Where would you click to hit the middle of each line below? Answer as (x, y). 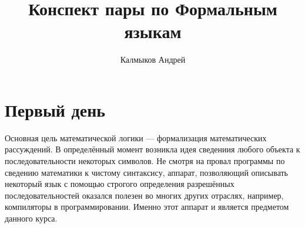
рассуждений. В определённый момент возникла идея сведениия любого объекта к (152, 149)
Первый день (55, 109)
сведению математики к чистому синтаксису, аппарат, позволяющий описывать (146, 172)
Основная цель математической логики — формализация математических (136, 137)
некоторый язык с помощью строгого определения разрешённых (120, 184)
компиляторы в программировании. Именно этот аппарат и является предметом (147, 207)
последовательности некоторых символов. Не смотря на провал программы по (145, 161)
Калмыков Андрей (153, 59)
